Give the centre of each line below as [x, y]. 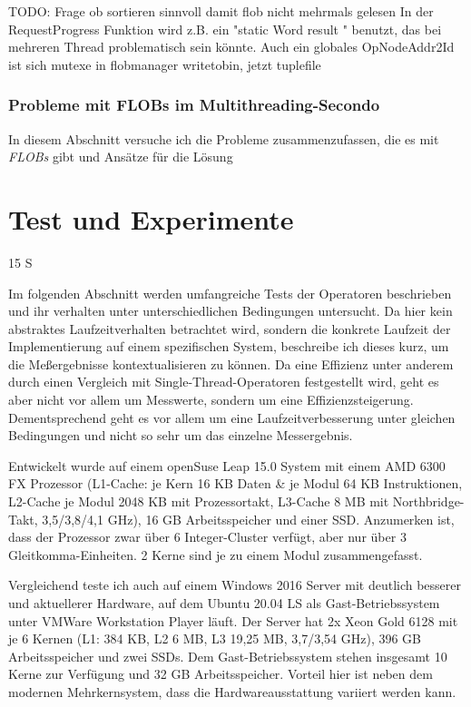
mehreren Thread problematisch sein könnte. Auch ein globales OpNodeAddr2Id [231, 47]
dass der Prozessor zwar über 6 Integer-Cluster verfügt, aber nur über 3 [207, 537]
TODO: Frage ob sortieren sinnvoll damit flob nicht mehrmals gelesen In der [221, 11]
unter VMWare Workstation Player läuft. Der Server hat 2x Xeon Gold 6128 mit [233, 620]
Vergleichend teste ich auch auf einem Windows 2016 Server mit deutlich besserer [235, 585]
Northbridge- [428, 501]
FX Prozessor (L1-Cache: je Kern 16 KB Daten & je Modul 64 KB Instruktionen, [235, 483]
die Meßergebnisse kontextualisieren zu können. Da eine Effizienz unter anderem [231, 363]
